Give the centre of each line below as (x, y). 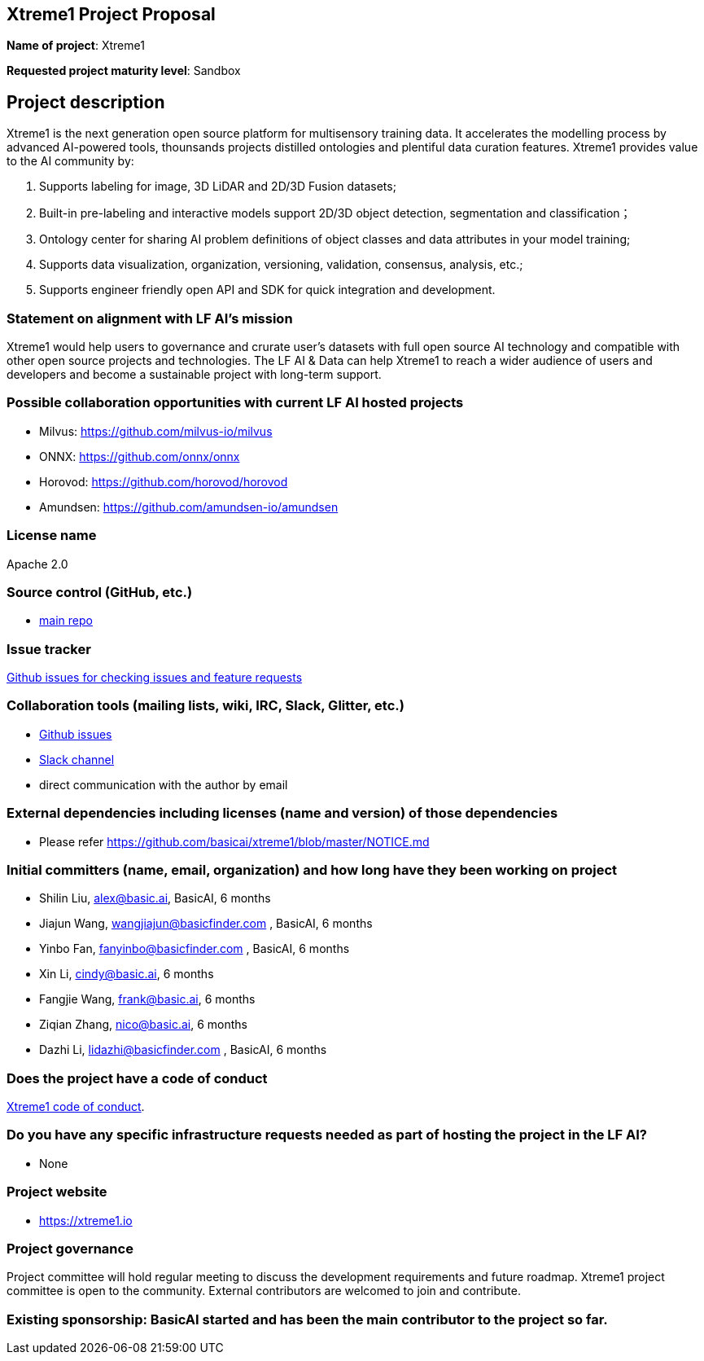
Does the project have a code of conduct (137, 1078)
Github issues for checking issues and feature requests (155, 678)
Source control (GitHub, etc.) (100, 592)
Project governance (70, 1248)
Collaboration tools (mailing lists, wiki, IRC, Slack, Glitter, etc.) (206, 706)
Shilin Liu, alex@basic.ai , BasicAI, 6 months (155, 898)
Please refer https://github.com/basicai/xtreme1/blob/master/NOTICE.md (234, 841)
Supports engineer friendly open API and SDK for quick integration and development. (267, 290)
